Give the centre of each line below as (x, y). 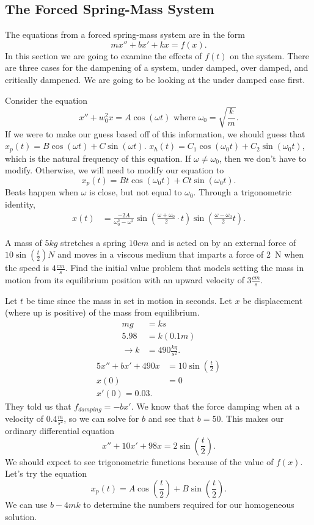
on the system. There (269, 55)
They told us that (38, 406)
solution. (21, 516)
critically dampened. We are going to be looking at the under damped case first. (155, 79)
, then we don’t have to (263, 158)
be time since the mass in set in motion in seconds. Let (129, 300)
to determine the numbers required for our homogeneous (189, 504)
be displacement (273, 300)
